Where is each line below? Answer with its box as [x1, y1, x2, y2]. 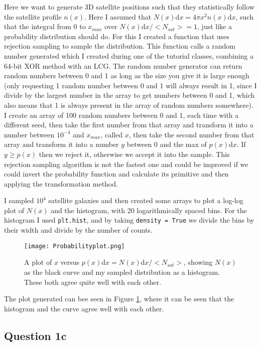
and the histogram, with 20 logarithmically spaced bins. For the [51, 205, 247, 215]
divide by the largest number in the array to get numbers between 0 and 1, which [4, 90, 255, 100]
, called [100, 129, 123, 139]
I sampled [4, 195, 34, 206]
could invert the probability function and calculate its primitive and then [4, 168, 229, 179]
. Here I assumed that [84, 11, 152, 22]
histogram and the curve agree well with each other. [4, 303, 164, 313]
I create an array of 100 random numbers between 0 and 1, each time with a [4, 109, 239, 120]
